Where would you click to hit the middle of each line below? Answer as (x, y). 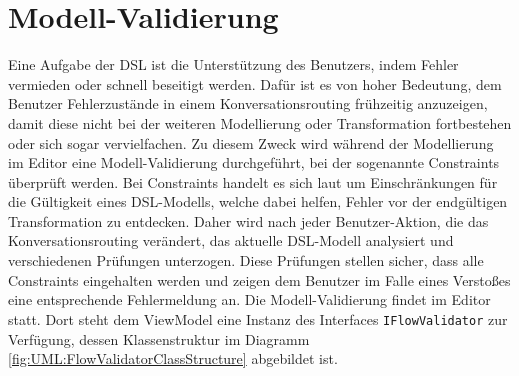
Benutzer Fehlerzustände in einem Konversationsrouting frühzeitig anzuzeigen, (248, 103)
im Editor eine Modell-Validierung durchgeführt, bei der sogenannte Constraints (254, 162)
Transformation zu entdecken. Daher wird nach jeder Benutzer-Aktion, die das (248, 220)
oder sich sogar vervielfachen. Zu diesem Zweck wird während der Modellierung (251, 142)
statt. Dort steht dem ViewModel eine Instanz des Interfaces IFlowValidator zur (258, 318)
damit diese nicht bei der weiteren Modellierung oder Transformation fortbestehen (260, 122)
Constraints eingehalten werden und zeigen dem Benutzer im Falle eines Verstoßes (259, 279)
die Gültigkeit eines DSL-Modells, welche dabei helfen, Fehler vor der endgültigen (258, 201)
